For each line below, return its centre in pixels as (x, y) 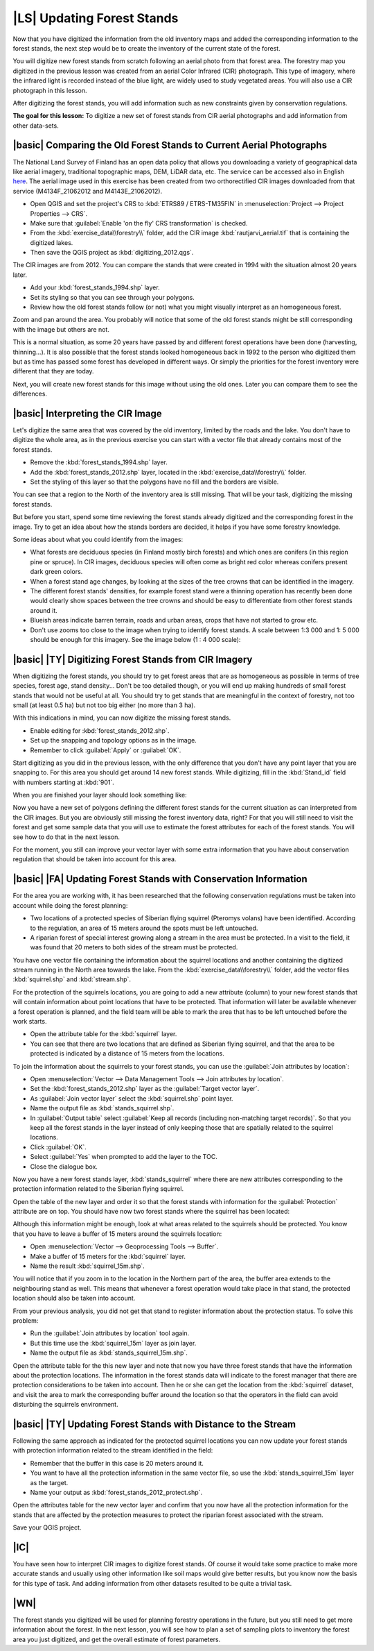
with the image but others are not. (61, 329)
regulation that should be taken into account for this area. (95, 859)
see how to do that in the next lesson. (66, 837)
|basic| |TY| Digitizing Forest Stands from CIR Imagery (133, 659)
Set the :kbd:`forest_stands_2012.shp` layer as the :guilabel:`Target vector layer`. (145, 1089)
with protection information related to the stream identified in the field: (113, 1450)
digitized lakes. (52, 242)
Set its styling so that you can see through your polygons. (113, 297)
